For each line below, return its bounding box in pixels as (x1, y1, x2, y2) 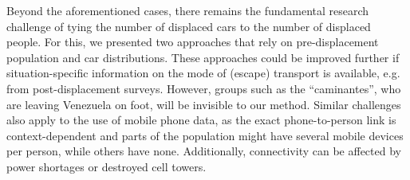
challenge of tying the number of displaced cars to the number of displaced (6, 18, 371, 34)
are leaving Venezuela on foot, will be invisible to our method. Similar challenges (6, 96, 401, 112)
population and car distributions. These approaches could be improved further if (6, 49, 400, 65)
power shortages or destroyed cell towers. (6, 158, 207, 174)
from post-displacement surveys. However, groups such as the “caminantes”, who (6, 80, 401, 96)
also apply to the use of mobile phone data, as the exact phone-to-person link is (6, 112, 396, 128)
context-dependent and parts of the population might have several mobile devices (6, 127, 404, 143)
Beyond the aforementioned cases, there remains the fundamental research (6, 2, 369, 18)
